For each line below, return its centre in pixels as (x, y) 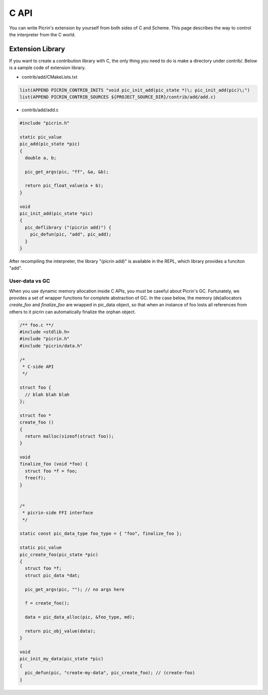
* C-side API (38, 367)
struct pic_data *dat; (53, 575)
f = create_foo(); (47, 603)
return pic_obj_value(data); (61, 631)
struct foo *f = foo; (51, 471)
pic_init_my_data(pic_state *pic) (62, 659)
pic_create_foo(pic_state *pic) (59, 555)
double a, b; (41, 158)
